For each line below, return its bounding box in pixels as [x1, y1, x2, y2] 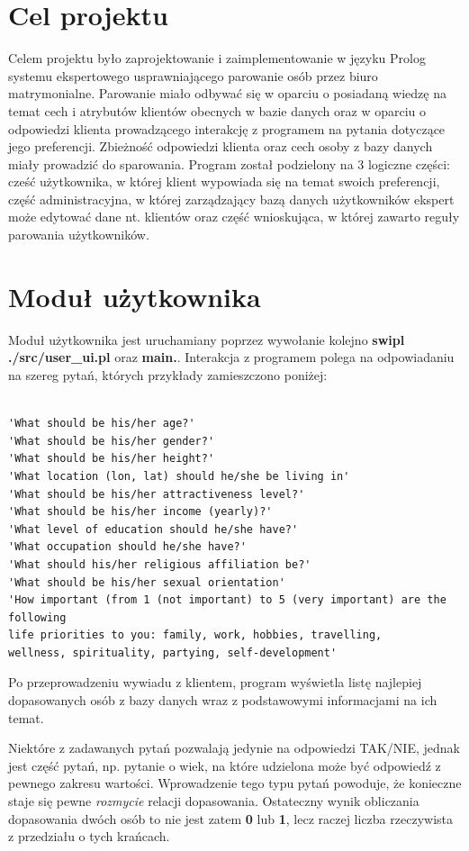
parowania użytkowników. [8, 225, 149, 244]
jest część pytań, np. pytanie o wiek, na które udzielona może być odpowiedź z [8, 756, 441, 774]
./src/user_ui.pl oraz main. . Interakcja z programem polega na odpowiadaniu [8, 348, 455, 367]
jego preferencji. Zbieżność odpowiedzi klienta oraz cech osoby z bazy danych [8, 137, 433, 156]
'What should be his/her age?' [8, 417, 195, 430]
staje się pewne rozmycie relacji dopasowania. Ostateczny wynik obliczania [8, 792, 419, 810]
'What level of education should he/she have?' [8, 522, 299, 536]
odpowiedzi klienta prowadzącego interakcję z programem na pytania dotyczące [8, 119, 446, 138]
